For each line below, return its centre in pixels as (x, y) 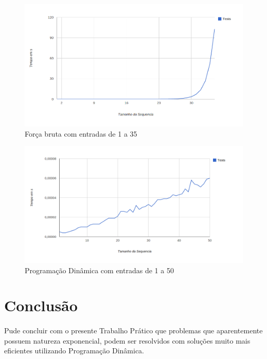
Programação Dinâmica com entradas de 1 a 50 (99, 270)
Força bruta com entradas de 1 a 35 (81, 133)
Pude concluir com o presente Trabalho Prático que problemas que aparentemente (133, 330)
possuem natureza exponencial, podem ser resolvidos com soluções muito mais (127, 340)
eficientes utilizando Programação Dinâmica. (74, 351)
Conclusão (41, 305)
